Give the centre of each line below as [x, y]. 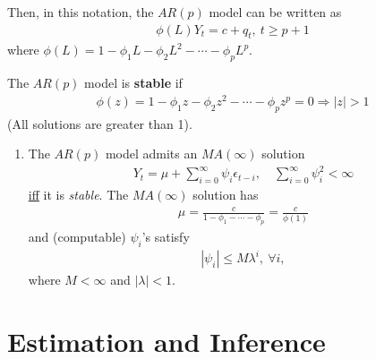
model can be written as [275, 12]
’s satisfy [166, 237]
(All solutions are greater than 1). [100, 123]
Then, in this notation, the [81, 12]
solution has [226, 195]
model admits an [151, 154]
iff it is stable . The [78, 195]
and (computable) [77, 237]
